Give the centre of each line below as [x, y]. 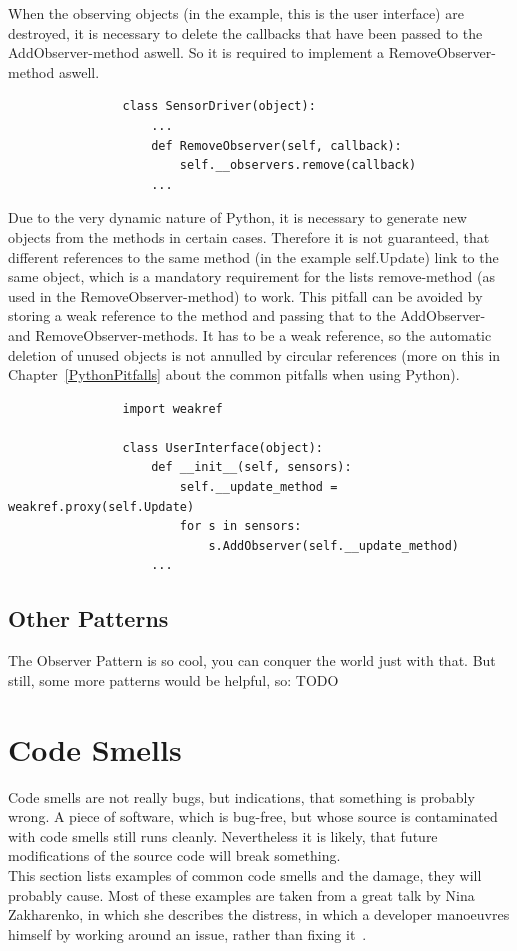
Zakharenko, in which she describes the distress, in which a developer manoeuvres [259, 914]
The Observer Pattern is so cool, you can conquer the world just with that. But [252, 660]
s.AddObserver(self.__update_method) [334, 545]
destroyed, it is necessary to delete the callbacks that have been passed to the [245, 32]
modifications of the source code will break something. [174, 855]
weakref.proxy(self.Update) [101, 506]
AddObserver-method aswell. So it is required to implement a [196, 52]
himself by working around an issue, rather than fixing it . [187, 933]
